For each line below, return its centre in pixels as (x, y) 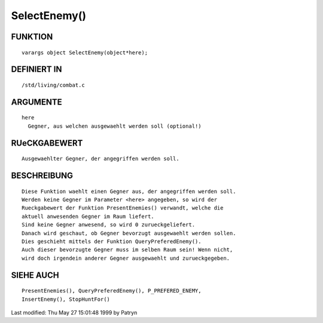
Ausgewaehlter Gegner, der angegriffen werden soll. (100, 159)
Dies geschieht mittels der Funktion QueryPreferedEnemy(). (112, 241)
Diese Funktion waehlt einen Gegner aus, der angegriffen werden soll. (129, 191)
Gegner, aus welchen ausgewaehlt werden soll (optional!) (115, 126)
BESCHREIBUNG (42, 175)
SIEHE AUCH (35, 275)
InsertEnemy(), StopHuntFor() (66, 299)
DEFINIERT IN (36, 70)
